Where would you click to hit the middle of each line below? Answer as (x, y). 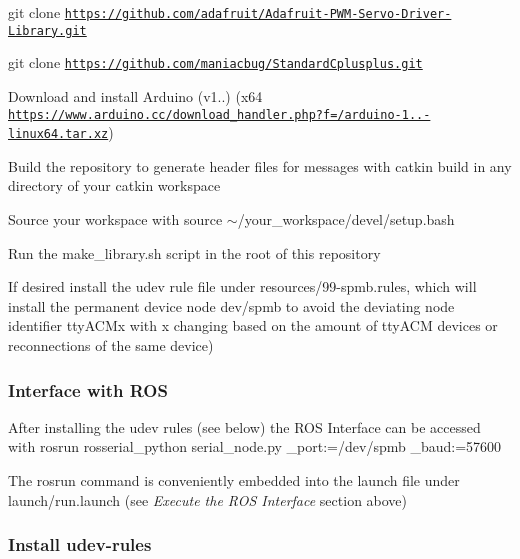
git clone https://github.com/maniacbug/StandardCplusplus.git (215, 62)
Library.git (47, 30)
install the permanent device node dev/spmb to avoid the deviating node (231, 305)
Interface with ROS (88, 389)
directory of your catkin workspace (114, 185)
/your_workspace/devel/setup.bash (346, 219)
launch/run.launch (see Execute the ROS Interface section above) (208, 499)
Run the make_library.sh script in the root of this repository (194, 252)
